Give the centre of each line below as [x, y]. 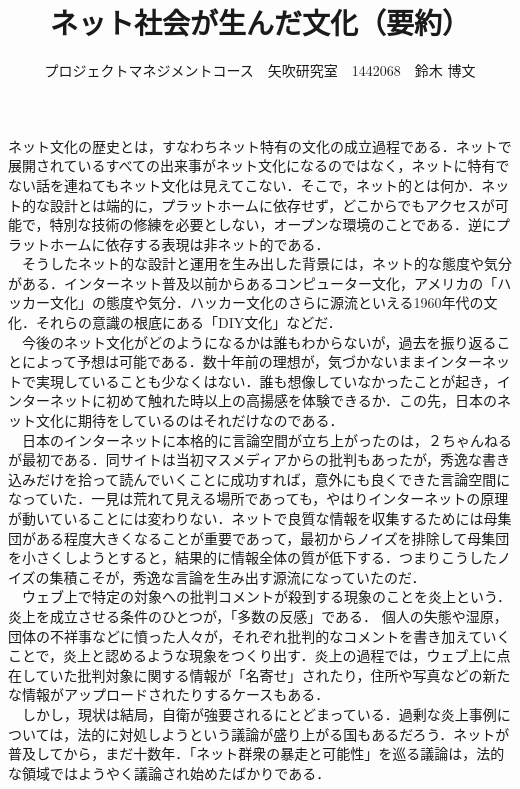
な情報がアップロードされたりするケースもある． [169, 694]
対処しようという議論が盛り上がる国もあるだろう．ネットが [314, 733]
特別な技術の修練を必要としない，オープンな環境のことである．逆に [273, 224]
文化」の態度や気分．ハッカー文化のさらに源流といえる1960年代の [266, 302]
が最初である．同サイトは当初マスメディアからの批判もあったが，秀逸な [245, 459]
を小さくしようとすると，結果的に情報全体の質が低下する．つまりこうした [253, 557]
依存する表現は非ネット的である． [217, 243]
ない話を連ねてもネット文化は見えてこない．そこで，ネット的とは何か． [245, 184]
